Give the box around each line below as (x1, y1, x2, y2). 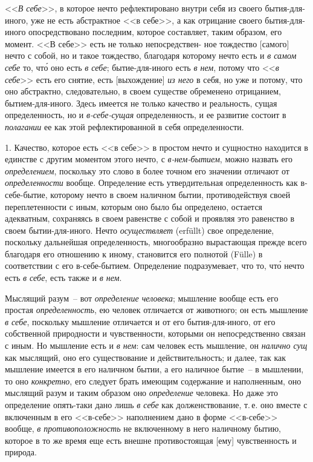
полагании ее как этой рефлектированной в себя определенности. (5, 120, 244, 133)
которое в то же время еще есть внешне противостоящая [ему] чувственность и (5, 434, 297, 446)
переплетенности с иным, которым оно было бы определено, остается (5, 200, 263, 213)
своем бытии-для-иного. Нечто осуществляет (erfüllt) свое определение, (5, 223, 274, 236)
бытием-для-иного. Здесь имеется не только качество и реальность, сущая (5, 96, 277, 109)
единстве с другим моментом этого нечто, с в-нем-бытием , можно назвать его (5, 153, 293, 165)
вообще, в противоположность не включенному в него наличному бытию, (5, 422, 281, 435)
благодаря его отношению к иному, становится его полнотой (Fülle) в (5, 247, 263, 260)
